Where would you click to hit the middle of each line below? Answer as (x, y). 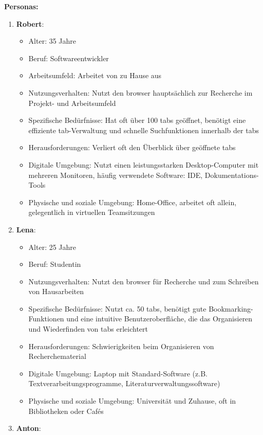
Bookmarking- (231, 308)
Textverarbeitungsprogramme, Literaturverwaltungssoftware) (124, 383)
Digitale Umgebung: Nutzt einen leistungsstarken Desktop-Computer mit (144, 164)
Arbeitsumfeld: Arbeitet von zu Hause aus (95, 75)
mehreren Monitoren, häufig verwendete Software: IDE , (116, 175)
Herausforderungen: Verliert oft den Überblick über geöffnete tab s (132, 147)
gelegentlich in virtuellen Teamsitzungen (92, 212)
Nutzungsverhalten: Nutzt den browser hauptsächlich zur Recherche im (140, 92)
